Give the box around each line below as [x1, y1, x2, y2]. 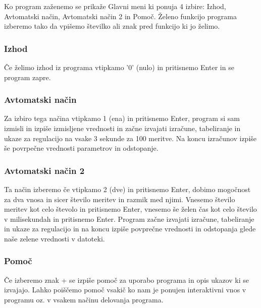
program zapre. [4, 72, 51, 82]
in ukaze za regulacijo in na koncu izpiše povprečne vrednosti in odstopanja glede [4, 223, 256, 234]
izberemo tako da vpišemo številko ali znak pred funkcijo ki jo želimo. [4, 21, 220, 31]
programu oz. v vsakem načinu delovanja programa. [4, 294, 164, 304]
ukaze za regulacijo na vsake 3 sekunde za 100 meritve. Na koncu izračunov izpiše [4, 133, 257, 143]
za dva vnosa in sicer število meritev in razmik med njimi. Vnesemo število [4, 194, 235, 204]
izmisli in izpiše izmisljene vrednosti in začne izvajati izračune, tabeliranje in [4, 123, 241, 133]
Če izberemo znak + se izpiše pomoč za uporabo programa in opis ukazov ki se [4, 274, 249, 285]
